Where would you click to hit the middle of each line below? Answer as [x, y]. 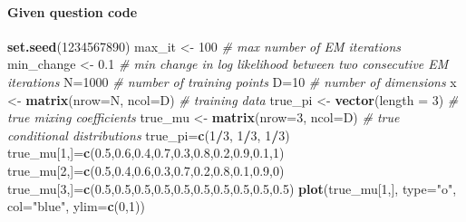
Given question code [73, 11]
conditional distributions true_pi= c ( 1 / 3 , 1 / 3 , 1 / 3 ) [149, 135]
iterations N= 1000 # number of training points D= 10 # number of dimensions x [232, 81]
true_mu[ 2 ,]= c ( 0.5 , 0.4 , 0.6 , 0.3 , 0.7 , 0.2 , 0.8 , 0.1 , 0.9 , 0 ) [146, 170]
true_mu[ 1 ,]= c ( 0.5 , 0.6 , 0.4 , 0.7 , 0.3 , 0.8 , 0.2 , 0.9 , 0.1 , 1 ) [146, 153]
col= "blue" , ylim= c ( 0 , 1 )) [76, 206]
